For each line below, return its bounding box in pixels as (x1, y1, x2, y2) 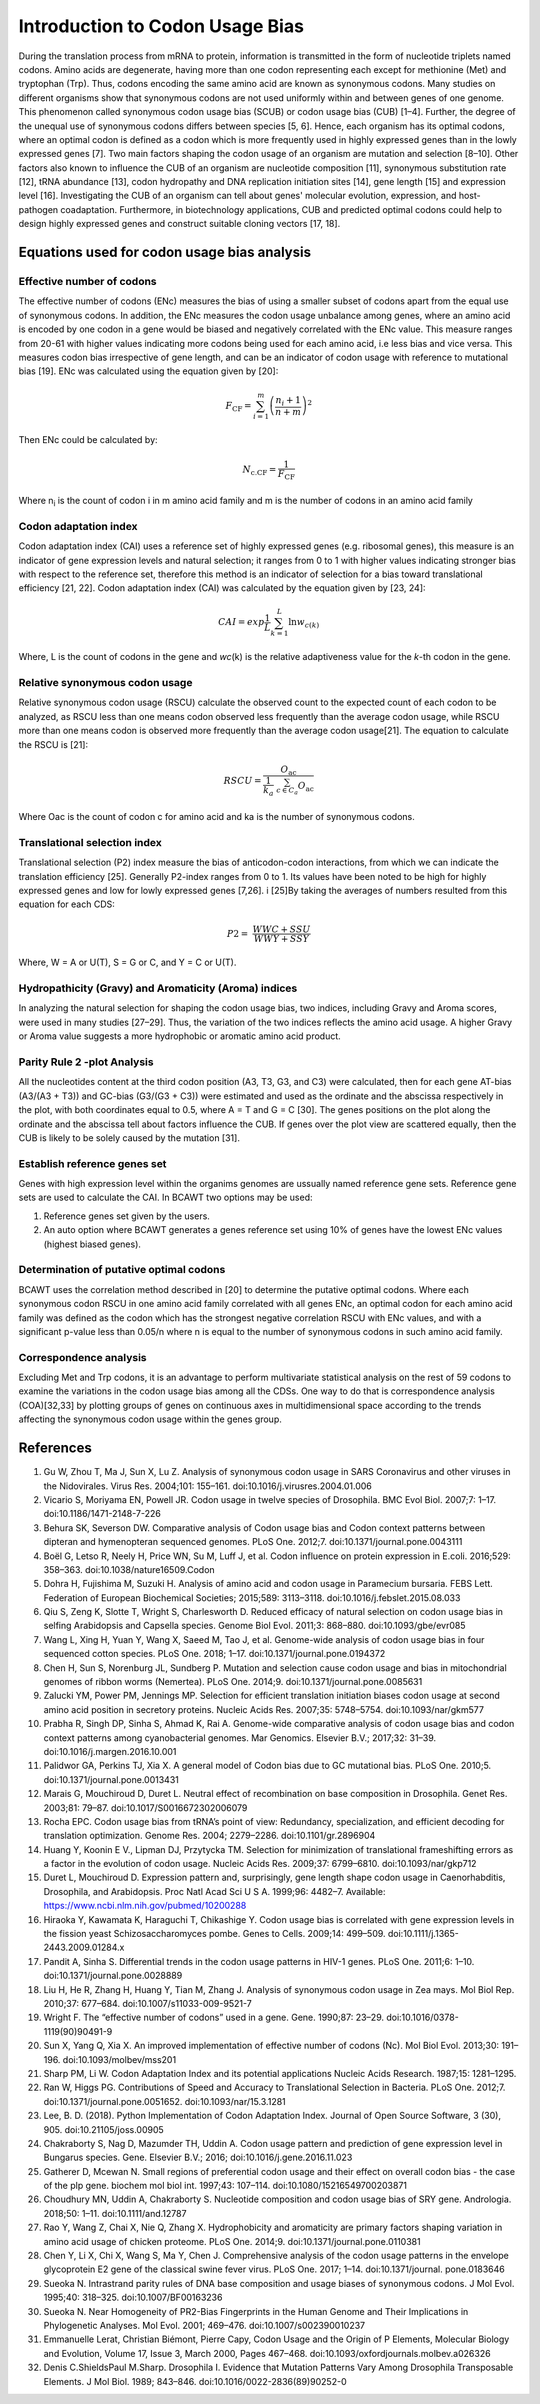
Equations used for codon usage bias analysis (18, 244, 312, 261)
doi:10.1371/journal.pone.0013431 (43, 1773, 179, 1785)
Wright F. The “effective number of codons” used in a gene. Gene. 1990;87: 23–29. (43, 2011, 385, 2024)
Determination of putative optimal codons (18, 1263, 226, 1277)
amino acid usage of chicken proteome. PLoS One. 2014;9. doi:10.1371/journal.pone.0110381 (43, 2235, 421, 2247)
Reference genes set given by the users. (43, 1210, 210, 1222)
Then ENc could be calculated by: (18, 434, 159, 446)
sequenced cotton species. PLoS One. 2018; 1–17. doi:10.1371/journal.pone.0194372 (43, 1648, 386, 1660)
